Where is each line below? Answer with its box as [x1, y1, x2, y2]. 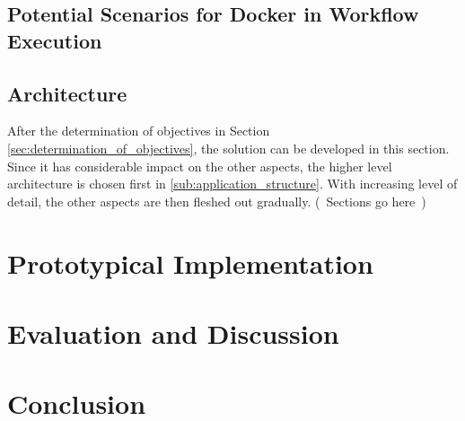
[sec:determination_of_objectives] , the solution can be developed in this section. [7, 138, 450, 157]
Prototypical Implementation [7, 244, 373, 281]
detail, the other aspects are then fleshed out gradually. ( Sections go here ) [7, 191, 426, 210]
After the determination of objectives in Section [7, 121, 270, 140]
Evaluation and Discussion [7, 314, 339, 351]
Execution [7, 26, 102, 54]
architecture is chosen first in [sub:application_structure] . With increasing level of [7, 174, 458, 193]
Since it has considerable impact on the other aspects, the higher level [7, 156, 392, 175]
